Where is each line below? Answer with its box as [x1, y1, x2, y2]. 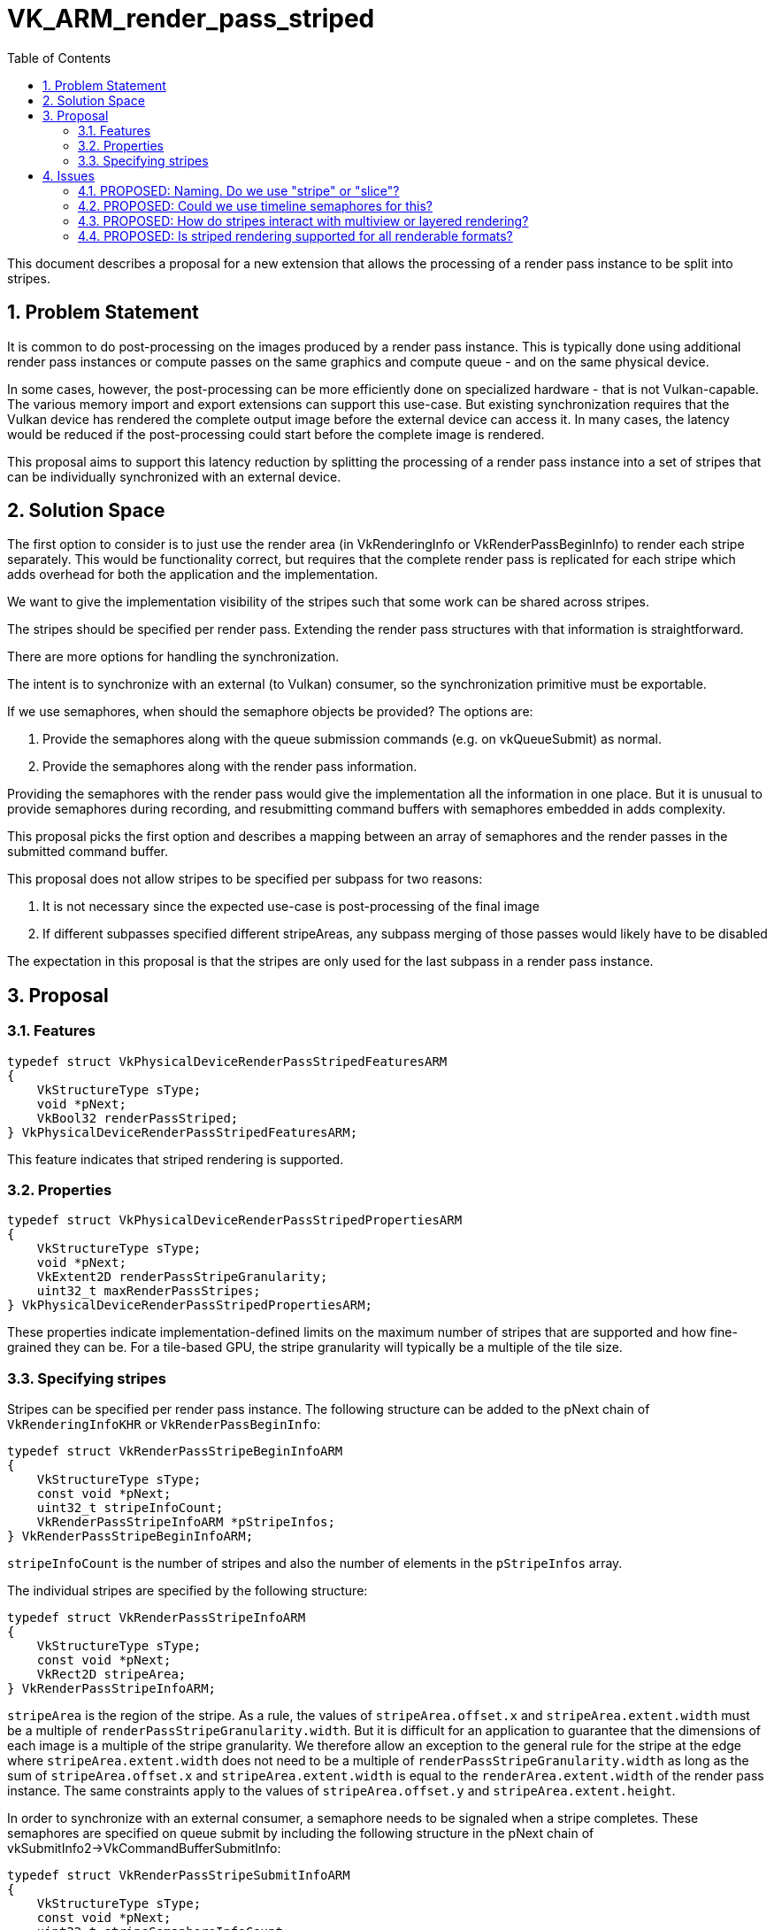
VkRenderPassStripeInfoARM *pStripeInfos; [36, 1515, 335, 1530]
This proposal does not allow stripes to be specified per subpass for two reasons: [7, 871, 483, 887]
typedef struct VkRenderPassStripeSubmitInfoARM [7, 1868, 350, 1883]
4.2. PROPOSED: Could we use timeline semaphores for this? [78, 197, 433, 213]
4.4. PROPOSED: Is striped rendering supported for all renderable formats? [78, 228, 513, 243]
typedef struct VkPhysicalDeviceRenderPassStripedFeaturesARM [7, 1054, 448, 1069]
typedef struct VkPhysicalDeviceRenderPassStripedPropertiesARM [7, 1213, 463, 1228]
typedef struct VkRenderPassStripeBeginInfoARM [7, 1444, 343, 1459]
